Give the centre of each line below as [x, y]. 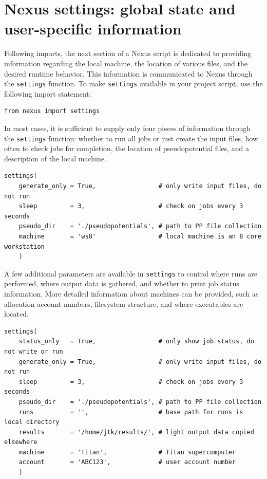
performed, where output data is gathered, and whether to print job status [122, 283]
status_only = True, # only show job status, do [136, 342]
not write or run [34, 351]
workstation [24, 246]
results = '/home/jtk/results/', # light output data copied [136, 432]
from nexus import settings [52, 111]
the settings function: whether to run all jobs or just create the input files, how [131, 138]
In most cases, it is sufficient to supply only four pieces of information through [128, 128]
